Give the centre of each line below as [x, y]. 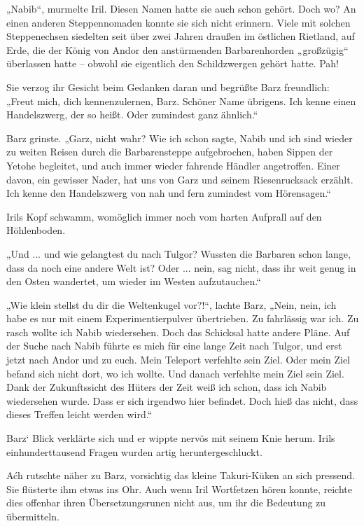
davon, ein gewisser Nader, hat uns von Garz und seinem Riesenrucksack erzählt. [180, 179]
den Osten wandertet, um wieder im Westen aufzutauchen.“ [134, 281]
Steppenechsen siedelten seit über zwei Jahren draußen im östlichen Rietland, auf [181, 36]
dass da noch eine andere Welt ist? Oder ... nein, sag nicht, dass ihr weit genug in [181, 267]
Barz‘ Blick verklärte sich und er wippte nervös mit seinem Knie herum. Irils [171, 438]
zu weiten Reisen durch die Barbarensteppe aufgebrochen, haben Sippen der [170, 152]
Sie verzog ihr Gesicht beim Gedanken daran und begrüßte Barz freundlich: [168, 86]
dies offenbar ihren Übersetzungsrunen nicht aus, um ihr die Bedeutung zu [166, 503]
